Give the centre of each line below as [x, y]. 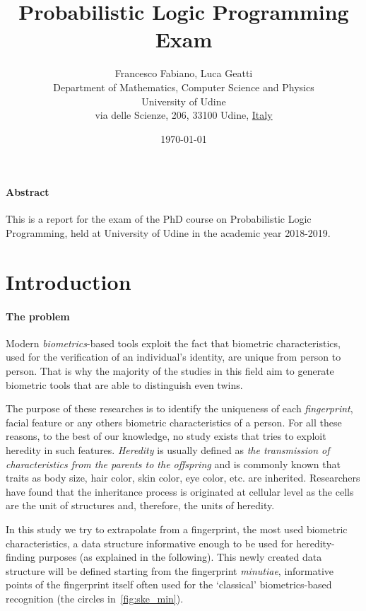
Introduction [69, 281]
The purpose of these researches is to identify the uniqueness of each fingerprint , [179, 408]
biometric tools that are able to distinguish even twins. [124, 384]
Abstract [28, 192]
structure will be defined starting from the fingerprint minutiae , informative [170, 570]
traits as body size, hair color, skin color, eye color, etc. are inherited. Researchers [183, 478]
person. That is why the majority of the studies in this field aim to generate [170, 371]
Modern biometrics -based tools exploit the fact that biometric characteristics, [173, 343]
